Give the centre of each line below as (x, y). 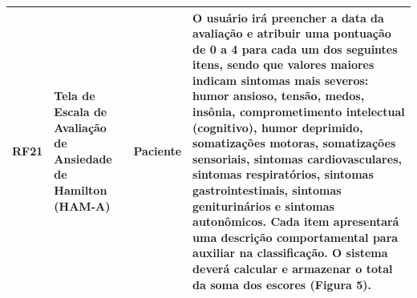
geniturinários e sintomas (263, 205)
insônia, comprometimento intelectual (299, 112)
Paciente (158, 151)
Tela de (75, 96)
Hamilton (81, 190)
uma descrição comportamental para (296, 237)
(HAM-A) (82, 205)
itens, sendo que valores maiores (283, 64)
